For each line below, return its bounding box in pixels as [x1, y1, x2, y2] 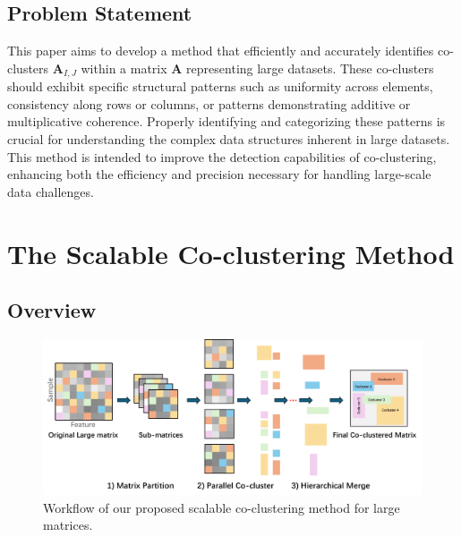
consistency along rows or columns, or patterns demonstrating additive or [7, 94, 411, 113]
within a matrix [81, 58, 167, 77]
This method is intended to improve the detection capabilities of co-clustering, [7, 147, 437, 166]
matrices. [43, 516, 93, 534]
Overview [7, 296, 97, 324]
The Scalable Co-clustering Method [7, 234, 455, 271]
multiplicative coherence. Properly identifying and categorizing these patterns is [7, 112, 446, 131]
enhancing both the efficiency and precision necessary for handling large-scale [7, 165, 431, 183]
